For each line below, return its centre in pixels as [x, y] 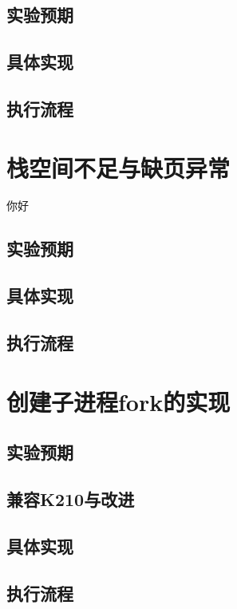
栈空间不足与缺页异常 [118, 167]
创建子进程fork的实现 [118, 401]
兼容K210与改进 [71, 498]
